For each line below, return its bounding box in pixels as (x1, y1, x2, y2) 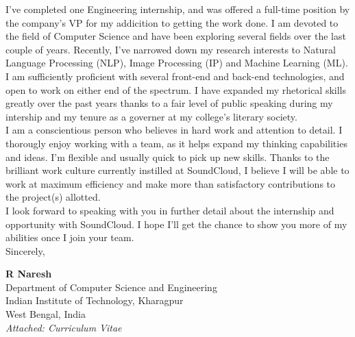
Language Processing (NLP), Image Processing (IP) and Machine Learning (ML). (5, 55, 348, 70)
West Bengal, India (5, 307, 86, 321)
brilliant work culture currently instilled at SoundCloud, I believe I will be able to (5, 163, 350, 177)
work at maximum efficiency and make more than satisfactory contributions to (5, 176, 336, 190)
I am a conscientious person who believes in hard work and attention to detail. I (5, 123, 343, 137)
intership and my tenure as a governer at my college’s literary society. (5, 109, 297, 123)
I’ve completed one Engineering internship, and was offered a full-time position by (5, 2, 350, 16)
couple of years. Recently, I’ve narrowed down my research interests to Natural (5, 42, 336, 56)
